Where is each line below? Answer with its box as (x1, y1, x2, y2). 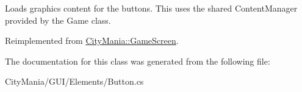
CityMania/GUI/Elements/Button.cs (5, 75, 144, 88)
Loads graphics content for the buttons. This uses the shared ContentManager (5, 2, 298, 14)
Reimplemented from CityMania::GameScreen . (5, 34, 179, 47)
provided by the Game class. (5, 13, 111, 26)
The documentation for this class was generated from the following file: (5, 54, 270, 67)
